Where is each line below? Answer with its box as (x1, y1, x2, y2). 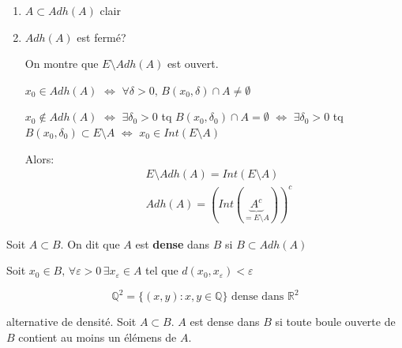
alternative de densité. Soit (6, 313, 137, 330)
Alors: (24, 150, 54, 167)
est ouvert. (167, 55, 219, 72)
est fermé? (77, 28, 126, 45)
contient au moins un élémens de (18, 329, 177, 345)
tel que (145, 262, 178, 279)
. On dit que (60, 235, 120, 252)
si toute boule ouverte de (275, 313, 396, 330)
